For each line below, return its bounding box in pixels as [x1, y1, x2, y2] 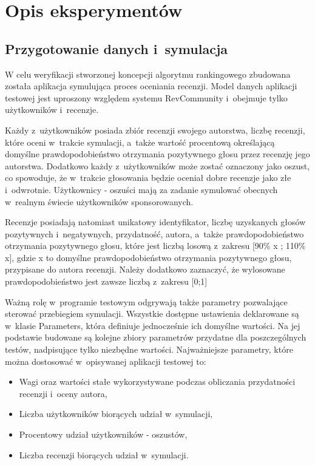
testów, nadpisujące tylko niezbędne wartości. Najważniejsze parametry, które [5, 343, 293, 356]
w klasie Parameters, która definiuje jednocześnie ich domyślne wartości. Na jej [5, 319, 300, 331]
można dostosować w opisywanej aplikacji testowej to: [5, 355, 206, 367]
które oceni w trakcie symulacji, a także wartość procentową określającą [5, 135, 275, 148]
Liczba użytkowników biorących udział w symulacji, [19, 407, 213, 420]
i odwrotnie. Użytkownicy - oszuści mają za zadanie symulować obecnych [5, 183, 278, 195]
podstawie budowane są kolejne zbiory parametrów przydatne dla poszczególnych [5, 331, 307, 344]
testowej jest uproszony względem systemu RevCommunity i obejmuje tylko [5, 91, 288, 104]
